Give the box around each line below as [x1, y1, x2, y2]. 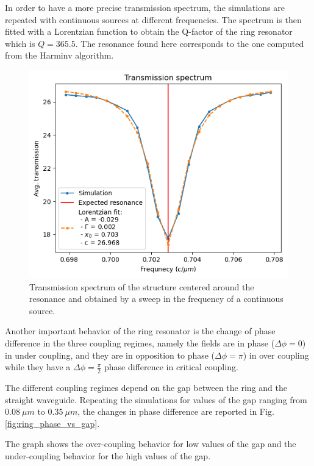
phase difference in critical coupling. [104, 360, 238, 373]
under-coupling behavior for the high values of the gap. [5, 450, 211, 462]
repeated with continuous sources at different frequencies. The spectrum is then [5, 13, 302, 26]
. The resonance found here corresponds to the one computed [75, 37, 304, 49]
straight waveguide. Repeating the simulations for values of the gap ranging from [5, 393, 307, 406]
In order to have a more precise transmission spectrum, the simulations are [5, 1, 285, 13]
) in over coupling [243, 348, 309, 361]
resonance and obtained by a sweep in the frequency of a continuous [29, 292, 284, 305]
